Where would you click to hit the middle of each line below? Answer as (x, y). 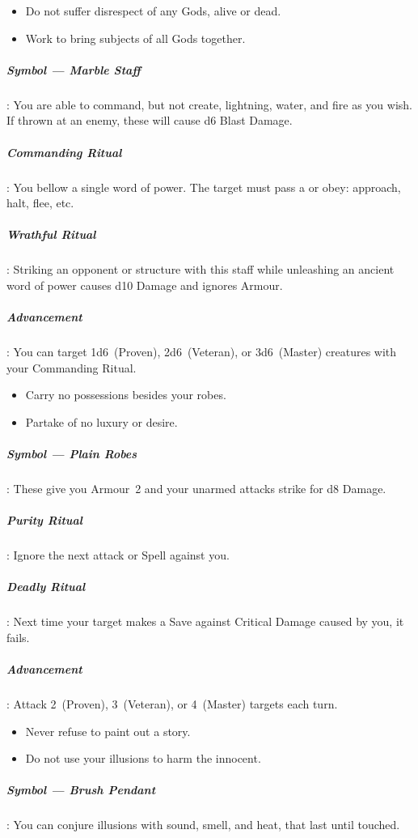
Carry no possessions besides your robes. (126, 395)
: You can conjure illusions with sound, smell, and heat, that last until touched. (203, 825)
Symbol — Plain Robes (72, 453)
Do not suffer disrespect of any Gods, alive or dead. (153, 11)
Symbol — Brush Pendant (81, 790)
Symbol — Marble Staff (74, 69)
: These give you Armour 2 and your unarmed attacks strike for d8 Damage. (196, 488)
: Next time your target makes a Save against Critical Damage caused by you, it (205, 621)
